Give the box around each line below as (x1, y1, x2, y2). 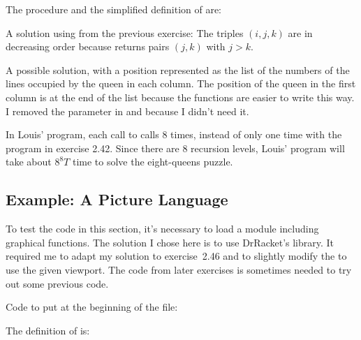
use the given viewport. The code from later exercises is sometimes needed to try (6, 262, 352, 276)
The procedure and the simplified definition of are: (6, 2, 222, 16)
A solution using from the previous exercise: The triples (6, 25, 244, 40)
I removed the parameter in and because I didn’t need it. (6, 103, 249, 118)
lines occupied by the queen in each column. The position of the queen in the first (6, 76, 356, 91)
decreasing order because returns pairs (6, 39, 170, 54)
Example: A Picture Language (6, 189, 228, 210)
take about (6, 154, 52, 169)
